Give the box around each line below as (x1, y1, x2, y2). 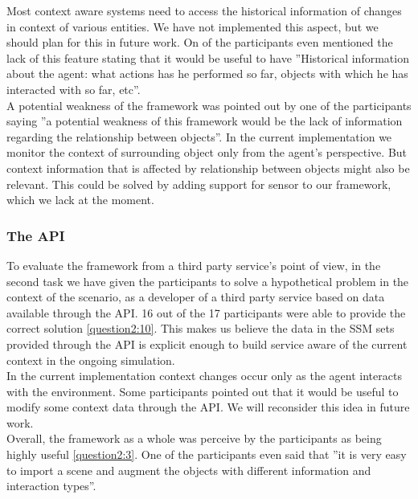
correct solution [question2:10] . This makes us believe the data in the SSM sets (6, 320, 395, 337)
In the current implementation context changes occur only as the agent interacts (6, 367, 402, 384)
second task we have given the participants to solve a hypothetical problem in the (6, 272, 409, 289)
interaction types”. (6, 477, 96, 494)
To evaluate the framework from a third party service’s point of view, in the (6, 256, 381, 273)
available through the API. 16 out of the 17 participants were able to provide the (6, 304, 406, 321)
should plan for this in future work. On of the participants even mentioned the (6, 34, 393, 51)
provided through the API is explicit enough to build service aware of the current (6, 335, 408, 352)
